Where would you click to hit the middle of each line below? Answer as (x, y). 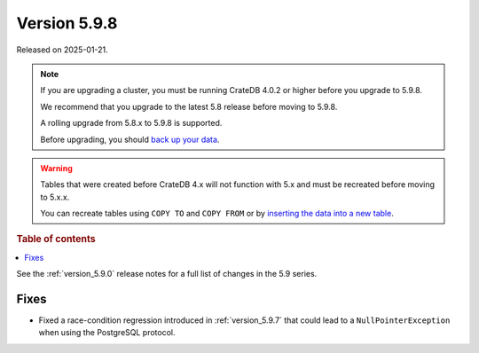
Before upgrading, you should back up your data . (130, 139)
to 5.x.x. (55, 197)
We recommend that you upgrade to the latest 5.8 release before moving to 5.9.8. (189, 106)
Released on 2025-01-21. (62, 50)
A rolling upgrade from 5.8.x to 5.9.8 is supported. (131, 123)
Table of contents (56, 239)
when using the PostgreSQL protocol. (107, 333)
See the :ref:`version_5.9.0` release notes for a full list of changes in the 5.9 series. (167, 274)
